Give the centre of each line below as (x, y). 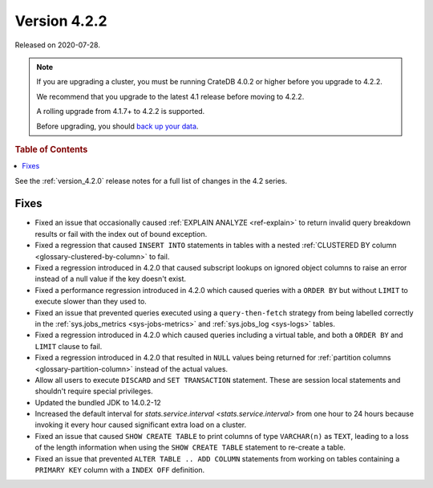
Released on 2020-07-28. (57, 45)
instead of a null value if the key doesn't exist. (111, 279)
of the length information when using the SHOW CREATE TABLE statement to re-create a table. (190, 447)
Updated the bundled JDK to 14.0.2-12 (98, 402)
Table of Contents (51, 149)
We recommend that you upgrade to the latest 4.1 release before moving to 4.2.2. (170, 96)
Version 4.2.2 (61, 21)
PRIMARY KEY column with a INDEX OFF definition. (120, 470)
